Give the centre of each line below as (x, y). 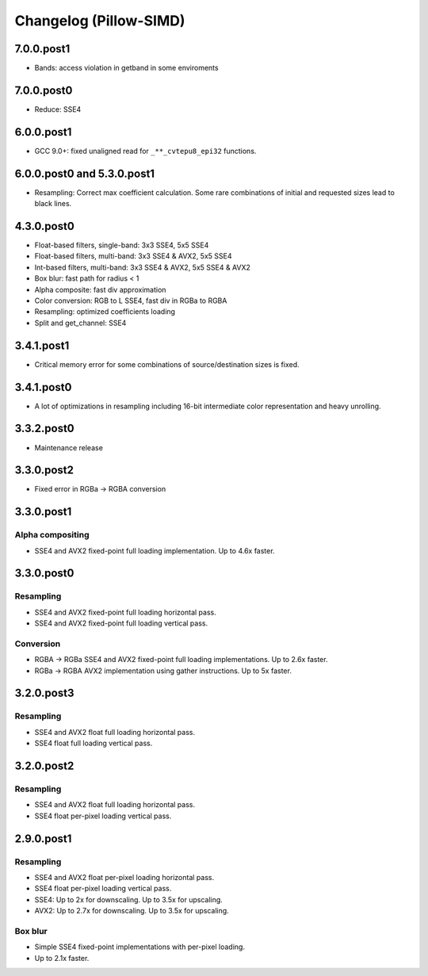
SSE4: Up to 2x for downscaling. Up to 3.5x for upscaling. (129, 899)
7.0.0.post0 (44, 90)
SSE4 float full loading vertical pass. (94, 743)
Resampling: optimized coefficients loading (105, 312)
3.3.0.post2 (44, 471)
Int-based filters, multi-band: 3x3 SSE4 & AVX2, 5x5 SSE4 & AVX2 (143, 267)
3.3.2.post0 (44, 429)
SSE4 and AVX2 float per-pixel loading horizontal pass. (124, 877)
